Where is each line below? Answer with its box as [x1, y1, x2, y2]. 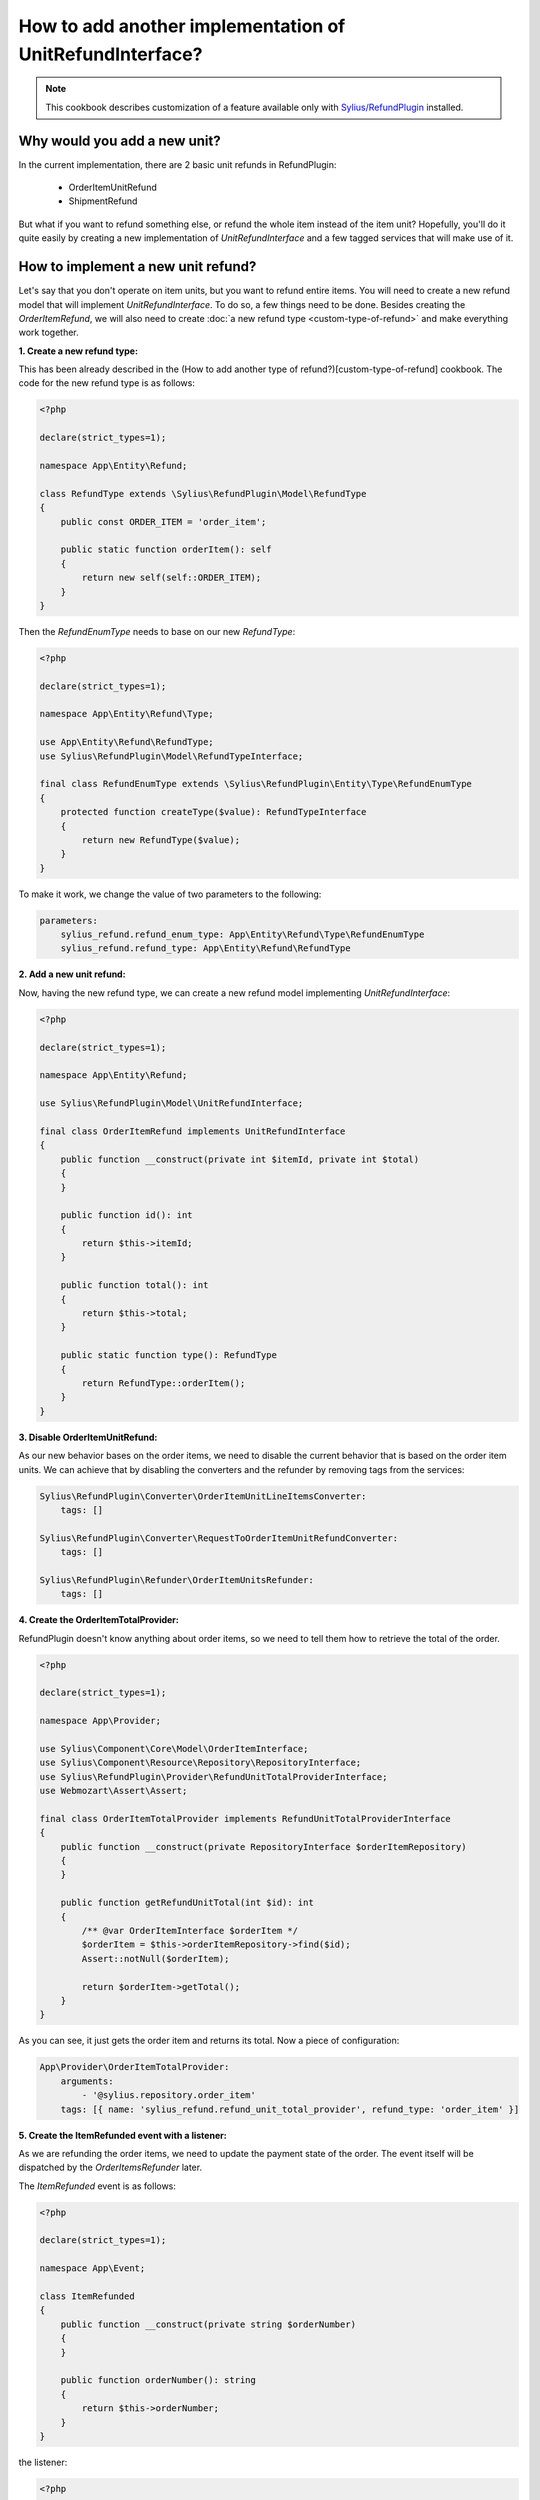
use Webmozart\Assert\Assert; [39, 1785, 188, 1797]
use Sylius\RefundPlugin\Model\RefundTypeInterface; [39, 750, 304, 762]
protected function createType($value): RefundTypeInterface [60, 806, 367, 818]
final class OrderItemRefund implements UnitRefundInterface [39, 1125, 346, 1137]
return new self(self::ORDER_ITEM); [81, 572, 262, 584]
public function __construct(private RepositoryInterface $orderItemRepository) [60, 1841, 467, 1852]
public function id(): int [60, 1210, 194, 1221]
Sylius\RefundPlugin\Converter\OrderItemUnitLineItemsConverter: [39, 1490, 367, 1502]
